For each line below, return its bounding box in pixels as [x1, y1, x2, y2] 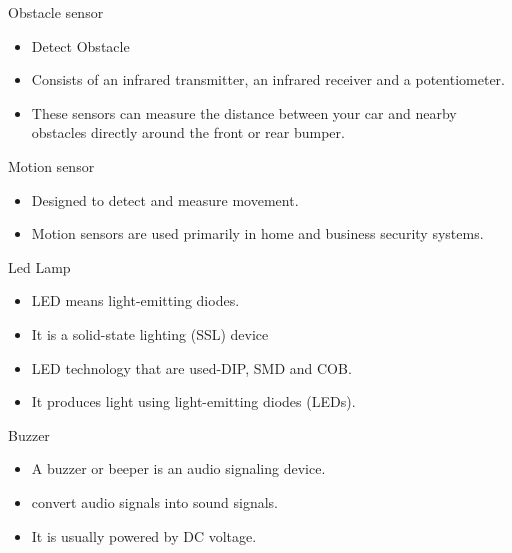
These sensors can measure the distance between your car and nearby [31, 102, 457, 123]
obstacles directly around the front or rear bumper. [31, 122, 345, 143]
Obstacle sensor [8, 2, 104, 22]
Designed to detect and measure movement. [31, 189, 299, 210]
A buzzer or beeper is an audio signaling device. [31, 458, 326, 479]
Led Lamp [8, 256, 71, 277]
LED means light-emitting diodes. [31, 290, 240, 311]
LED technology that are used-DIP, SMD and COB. [31, 357, 352, 378]
